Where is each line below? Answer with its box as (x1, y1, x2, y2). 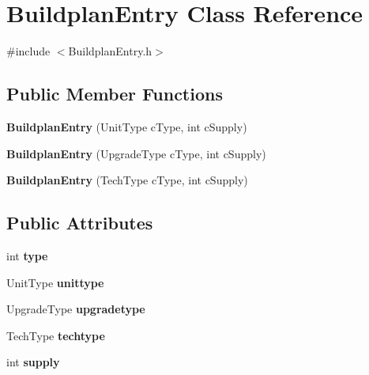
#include (6, 43, 51, 59)
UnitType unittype (6, 274, 104, 290)
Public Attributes (6, 210, 153, 235)
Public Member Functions (6, 81, 223, 106)
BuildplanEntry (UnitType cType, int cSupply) (6, 118, 247, 134)
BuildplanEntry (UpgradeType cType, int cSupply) (6, 145, 266, 161)
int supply (6, 354, 60, 370)
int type (6, 247, 48, 263)
